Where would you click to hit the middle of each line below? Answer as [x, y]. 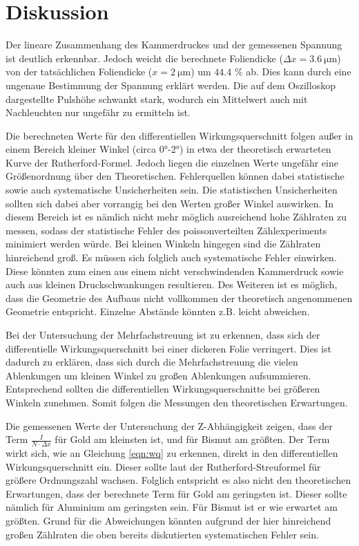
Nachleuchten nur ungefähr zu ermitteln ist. [98, 112]
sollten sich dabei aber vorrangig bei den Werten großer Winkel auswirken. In [169, 203]
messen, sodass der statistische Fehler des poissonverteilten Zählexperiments [166, 230]
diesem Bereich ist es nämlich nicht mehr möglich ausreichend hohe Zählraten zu [176, 217]
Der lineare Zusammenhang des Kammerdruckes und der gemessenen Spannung [174, 45]
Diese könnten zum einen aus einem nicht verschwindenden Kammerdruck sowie [175, 271]
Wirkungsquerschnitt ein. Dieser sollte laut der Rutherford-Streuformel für [163, 466]
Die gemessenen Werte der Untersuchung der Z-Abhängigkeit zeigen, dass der [169, 425]
